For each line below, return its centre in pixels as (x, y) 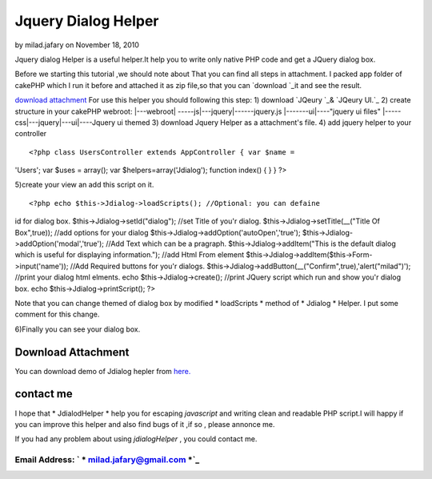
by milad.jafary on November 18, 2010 (77, 45)
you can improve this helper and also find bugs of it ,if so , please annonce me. (145, 424)
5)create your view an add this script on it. (84, 185)
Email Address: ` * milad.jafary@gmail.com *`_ (107, 460)
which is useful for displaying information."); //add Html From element (130, 255)
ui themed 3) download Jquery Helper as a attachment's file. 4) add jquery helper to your (264, 122)
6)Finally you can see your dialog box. (78, 329)
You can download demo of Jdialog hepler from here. (103, 371)
